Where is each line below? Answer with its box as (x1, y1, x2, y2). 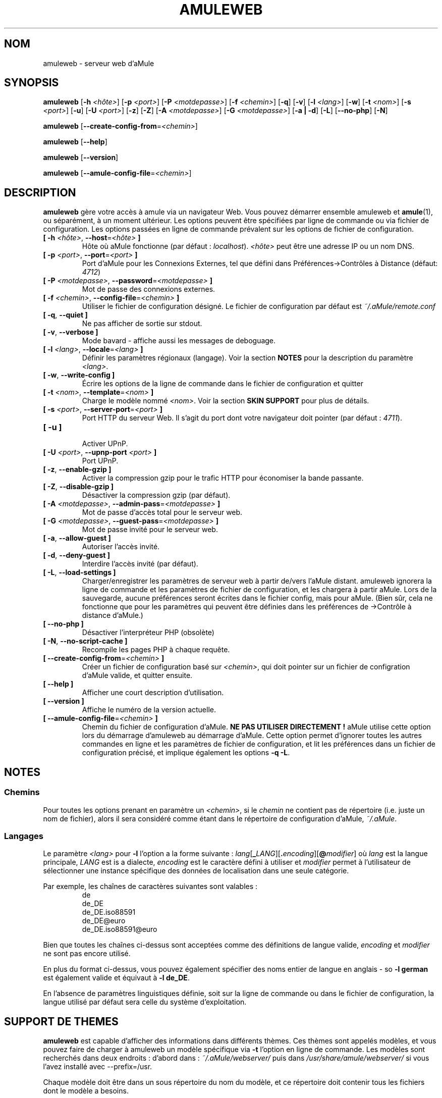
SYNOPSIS (4, 76, 59, 89)
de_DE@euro (82, 916, 126, 925)
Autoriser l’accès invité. (82, 542, 160, 551)
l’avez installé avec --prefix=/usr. (43, 1062, 152, 1071)
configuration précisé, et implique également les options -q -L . (82, 748, 290, 757)
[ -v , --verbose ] (43, 328, 98, 337)
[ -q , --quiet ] (43, 310, 88, 320)
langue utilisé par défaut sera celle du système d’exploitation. (43, 998, 247, 1007)
